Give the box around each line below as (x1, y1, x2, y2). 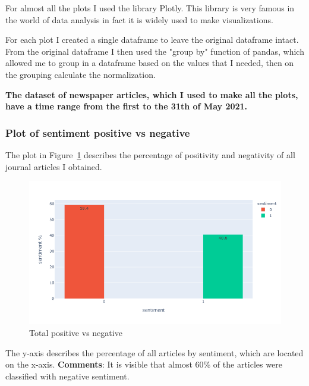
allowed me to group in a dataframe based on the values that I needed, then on (5, 57, 294, 69)
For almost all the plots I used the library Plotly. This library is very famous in (5, 2, 295, 14)
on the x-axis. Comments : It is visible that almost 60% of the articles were (5, 358, 282, 371)
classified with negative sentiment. (5, 369, 130, 382)
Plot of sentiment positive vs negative (5, 125, 190, 140)
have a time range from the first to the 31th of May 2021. (5, 100, 248, 112)
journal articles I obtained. (5, 160, 102, 172)
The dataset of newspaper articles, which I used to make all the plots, (5, 88, 298, 101)
